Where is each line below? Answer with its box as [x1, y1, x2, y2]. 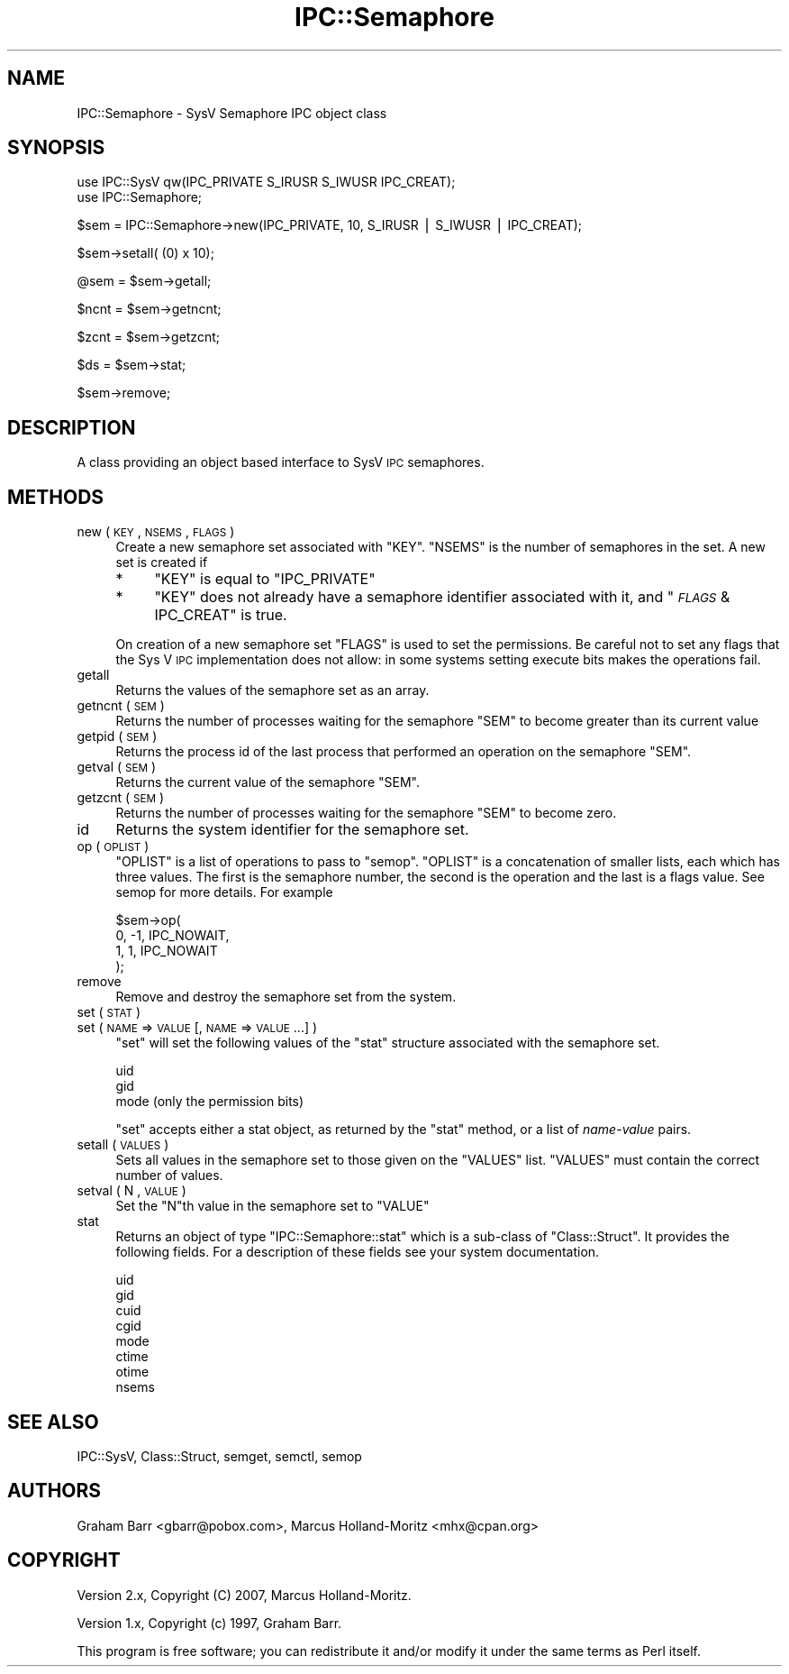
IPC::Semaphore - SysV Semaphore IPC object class [77, 105, 387, 121]
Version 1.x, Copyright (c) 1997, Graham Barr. [77, 1615, 342, 1631]
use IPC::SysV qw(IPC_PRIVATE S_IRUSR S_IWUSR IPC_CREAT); [77, 174, 456, 190]
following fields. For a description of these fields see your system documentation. [115, 1244, 600, 1260]
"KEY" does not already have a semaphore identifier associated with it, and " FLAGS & [154, 588, 730, 607]
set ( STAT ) [77, 1004, 141, 1020]
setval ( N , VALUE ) [77, 1183, 186, 1199]
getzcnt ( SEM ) [77, 790, 165, 806]
